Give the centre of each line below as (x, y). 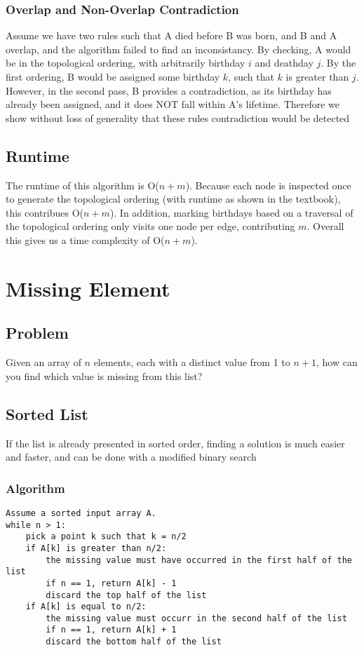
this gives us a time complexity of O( (85, 239)
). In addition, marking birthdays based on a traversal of (231, 212)
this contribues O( (45, 212)
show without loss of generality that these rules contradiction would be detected (178, 117)
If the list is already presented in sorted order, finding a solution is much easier (175, 443)
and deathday (284, 63)
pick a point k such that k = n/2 (106, 537)
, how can (337, 362)
